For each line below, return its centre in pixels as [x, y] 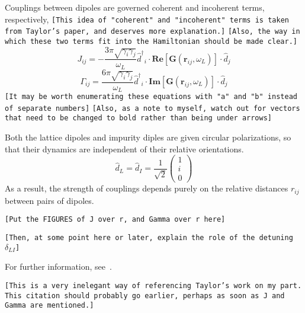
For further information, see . [58, 266]
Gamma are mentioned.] [49, 306]
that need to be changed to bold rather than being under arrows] [139, 118]
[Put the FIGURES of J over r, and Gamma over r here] [115, 220]
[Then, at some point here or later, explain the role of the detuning [149, 238]
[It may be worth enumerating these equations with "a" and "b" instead [151, 97]
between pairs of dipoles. [49, 200]
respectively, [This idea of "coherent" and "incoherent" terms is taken [147, 19]
